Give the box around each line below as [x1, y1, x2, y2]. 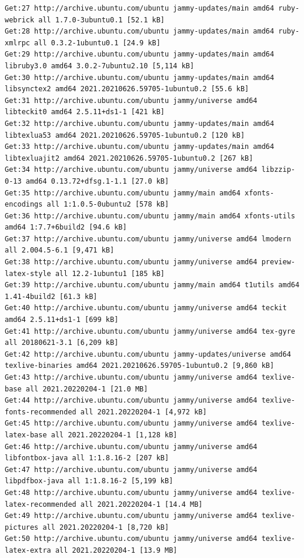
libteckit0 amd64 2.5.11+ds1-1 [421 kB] [5, 108, 165, 117]
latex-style [5, 269, 51, 278]
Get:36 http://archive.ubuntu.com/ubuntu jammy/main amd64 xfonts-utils [5, 211, 295, 220]
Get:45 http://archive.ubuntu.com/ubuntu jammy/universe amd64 [5, 419, 258, 428]
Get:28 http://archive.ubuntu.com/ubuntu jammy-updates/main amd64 [5, 27, 275, 36]
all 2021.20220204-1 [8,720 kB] [42, 523, 169, 532]
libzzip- [261, 165, 295, 174]
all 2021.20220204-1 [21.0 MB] [25, 384, 148, 393]
